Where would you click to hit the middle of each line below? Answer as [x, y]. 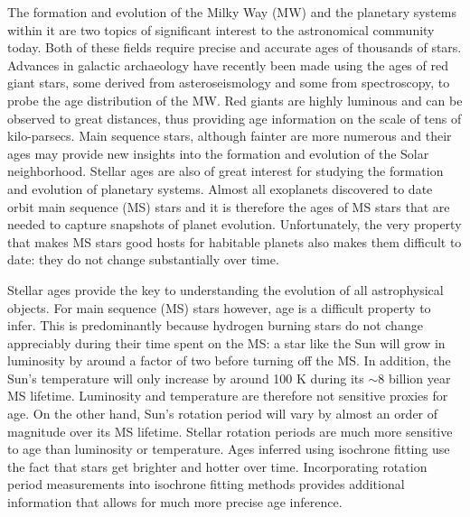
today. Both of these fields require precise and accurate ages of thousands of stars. [235, 47]
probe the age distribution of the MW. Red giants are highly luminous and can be [235, 100]
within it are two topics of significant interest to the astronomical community [221, 29]
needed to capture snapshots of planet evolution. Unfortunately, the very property [235, 224]
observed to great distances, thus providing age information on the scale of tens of [235, 118]
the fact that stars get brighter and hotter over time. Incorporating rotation [217, 466]
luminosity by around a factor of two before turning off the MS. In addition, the [229, 360]
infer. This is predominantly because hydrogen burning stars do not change [215, 325]
